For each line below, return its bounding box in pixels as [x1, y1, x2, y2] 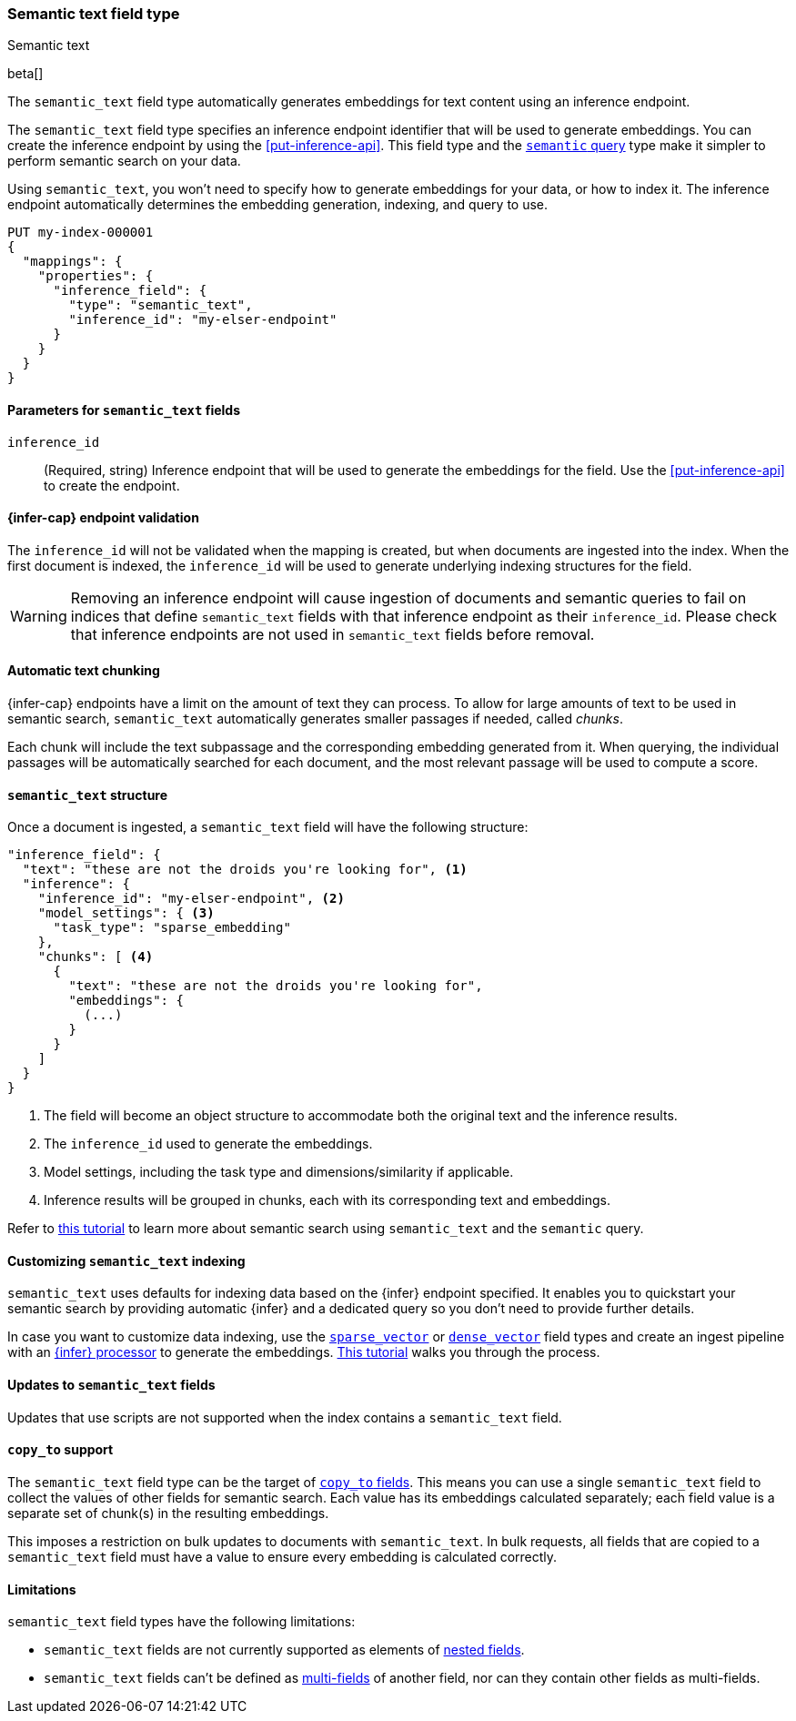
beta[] [7, 66, 44, 82]
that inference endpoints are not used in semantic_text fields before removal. [70, 624, 595, 643]
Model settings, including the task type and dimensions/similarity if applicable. [44, 1164, 514, 1180]
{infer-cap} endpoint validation [7, 510, 199, 526]
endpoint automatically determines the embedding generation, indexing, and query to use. [7, 197, 549, 213]
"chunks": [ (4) [37, 949, 154, 965]
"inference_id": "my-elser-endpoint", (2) [37, 891, 345, 906]
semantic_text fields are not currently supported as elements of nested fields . [44, 1642, 525, 1658]
